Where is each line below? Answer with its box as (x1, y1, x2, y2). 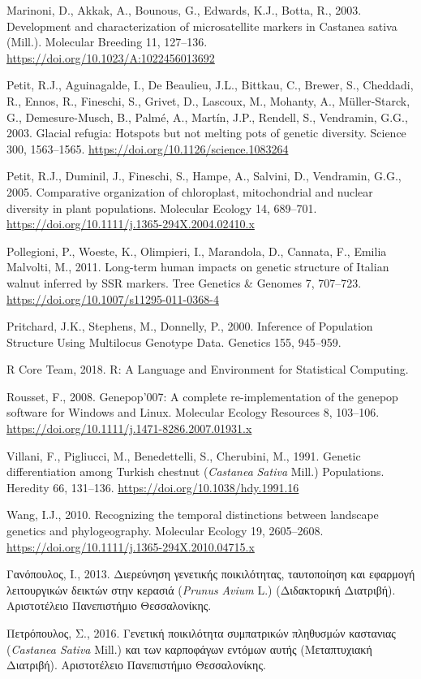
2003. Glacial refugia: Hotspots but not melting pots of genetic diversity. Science (6, 124, 406, 141)
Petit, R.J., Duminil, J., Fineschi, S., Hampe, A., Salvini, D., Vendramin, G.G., (6, 167, 402, 184)
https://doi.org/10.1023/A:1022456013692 (6, 49, 215, 66)
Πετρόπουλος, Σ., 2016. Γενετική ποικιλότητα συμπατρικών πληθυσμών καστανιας (6, 625, 396, 641)
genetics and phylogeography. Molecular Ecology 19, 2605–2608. (6, 522, 324, 539)
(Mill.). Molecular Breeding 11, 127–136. (6, 33, 208, 50)
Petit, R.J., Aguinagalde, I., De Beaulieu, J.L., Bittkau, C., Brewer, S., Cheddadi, (6, 76, 414, 93)
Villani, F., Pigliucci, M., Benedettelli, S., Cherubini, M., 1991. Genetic (6, 447, 361, 464)
